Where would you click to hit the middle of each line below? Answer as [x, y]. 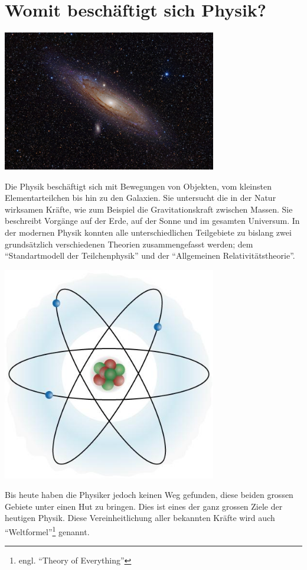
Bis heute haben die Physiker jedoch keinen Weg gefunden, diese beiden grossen [149, 495]
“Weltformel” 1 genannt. [47, 531]
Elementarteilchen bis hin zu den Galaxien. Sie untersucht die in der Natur [141, 198]
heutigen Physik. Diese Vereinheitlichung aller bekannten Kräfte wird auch [140, 518]
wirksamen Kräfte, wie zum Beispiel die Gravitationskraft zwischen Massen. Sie [149, 209]
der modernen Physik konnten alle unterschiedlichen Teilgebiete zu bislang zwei [148, 232]
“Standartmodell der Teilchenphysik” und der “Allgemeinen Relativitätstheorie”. [150, 255]
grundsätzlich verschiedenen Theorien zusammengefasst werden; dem [129, 244]
